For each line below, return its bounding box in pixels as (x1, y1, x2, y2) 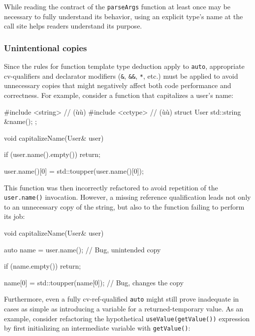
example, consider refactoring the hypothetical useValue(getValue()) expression (4, 313, 250, 323)
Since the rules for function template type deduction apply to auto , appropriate (4, 61, 245, 71)
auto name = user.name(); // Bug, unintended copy (4, 244, 161, 254)
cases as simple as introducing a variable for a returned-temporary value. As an (4, 304, 244, 313)
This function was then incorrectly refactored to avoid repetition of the (4, 182, 218, 192)
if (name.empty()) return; (4, 261, 81, 271)
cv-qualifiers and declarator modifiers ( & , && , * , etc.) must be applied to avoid (4, 70, 238, 81)
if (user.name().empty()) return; (4, 149, 100, 159)
